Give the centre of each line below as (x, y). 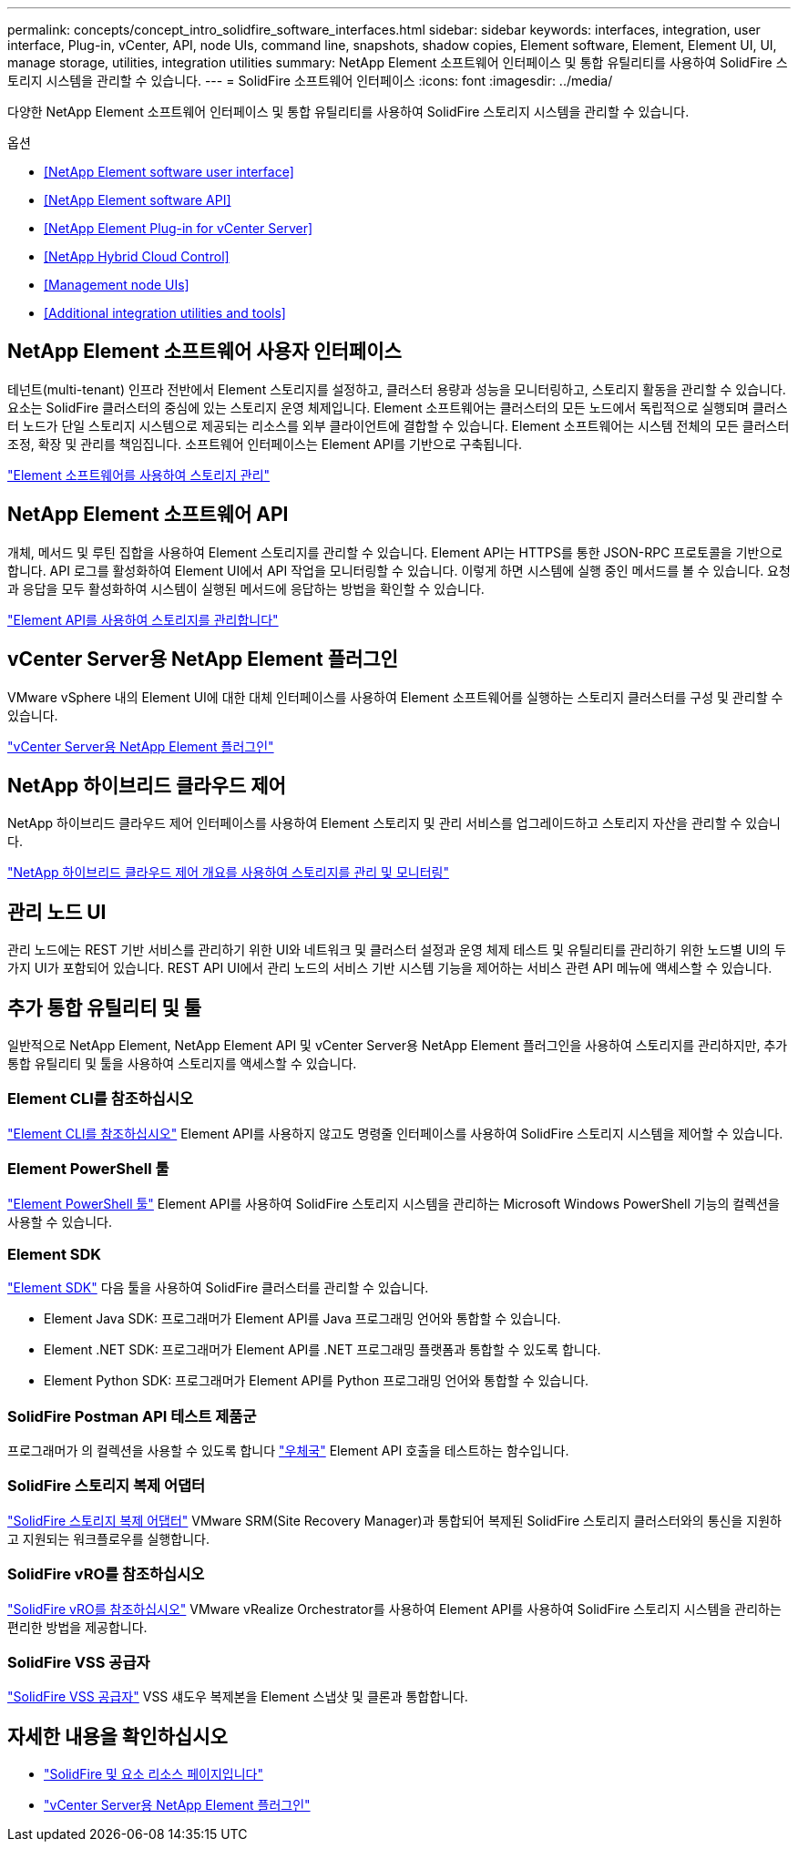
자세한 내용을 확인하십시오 (118, 1736)
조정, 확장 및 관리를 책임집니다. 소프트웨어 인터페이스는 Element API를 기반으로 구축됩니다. (265, 444)
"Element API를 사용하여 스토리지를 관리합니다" (143, 619)
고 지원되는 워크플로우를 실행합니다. (108, 1538)
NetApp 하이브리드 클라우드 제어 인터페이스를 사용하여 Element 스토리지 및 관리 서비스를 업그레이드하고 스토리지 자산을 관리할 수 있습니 (394, 823)
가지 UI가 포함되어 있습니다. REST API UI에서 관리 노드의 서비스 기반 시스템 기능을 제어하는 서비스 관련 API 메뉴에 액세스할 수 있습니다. (390, 968)
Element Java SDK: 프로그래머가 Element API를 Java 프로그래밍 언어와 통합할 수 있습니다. (302, 1319)
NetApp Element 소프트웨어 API (148, 515)
